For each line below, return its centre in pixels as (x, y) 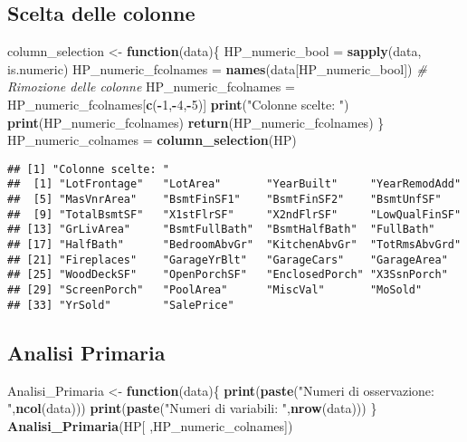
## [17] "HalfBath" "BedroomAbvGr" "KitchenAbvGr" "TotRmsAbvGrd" (234, 245)
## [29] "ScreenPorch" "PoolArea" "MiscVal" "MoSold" (215, 290)
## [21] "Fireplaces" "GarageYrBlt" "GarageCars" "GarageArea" (228, 259)
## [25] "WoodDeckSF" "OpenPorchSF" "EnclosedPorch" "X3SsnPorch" (228, 275)
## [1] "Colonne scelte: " (88, 169)
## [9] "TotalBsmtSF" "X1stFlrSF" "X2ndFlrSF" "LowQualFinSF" (234, 214)
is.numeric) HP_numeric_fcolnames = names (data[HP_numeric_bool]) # (217, 68)
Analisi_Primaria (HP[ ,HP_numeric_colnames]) (150, 425)
